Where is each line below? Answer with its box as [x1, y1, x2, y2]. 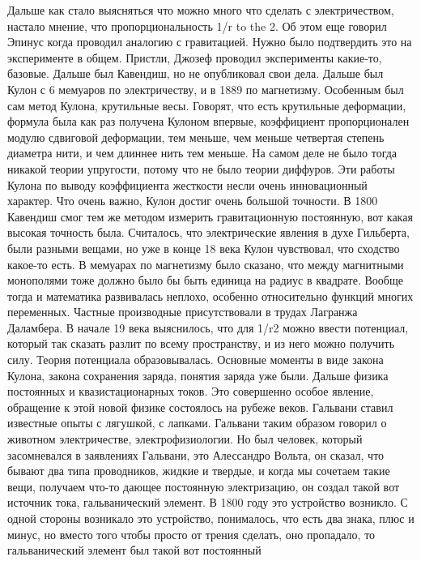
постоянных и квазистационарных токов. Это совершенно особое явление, [7, 383, 374, 400]
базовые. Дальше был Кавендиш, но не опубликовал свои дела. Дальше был [7, 65, 384, 82]
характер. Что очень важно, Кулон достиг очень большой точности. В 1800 [7, 192, 378, 209]
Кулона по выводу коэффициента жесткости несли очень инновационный [7, 176, 368, 193]
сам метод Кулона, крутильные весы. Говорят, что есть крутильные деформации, [7, 96, 406, 113]
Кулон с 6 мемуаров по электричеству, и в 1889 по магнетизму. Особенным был [7, 80, 404, 97]
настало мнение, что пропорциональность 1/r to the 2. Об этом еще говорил [7, 17, 387, 34]
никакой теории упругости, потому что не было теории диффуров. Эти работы [7, 160, 395, 177]
